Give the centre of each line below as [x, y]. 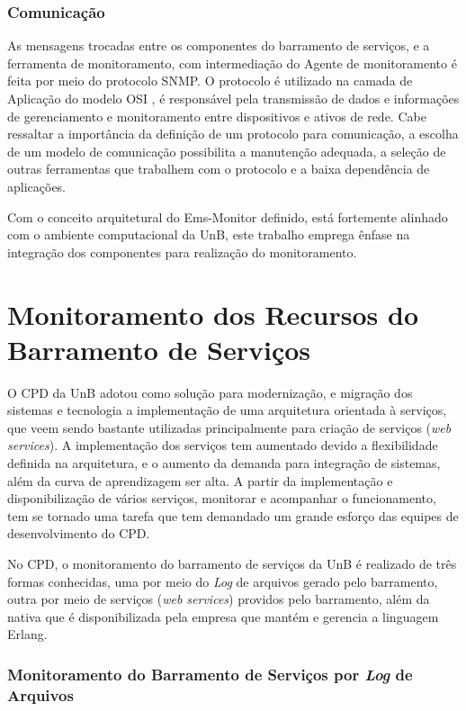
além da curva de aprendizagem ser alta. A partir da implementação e [200, 480]
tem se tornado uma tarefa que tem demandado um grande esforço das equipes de [233, 515]
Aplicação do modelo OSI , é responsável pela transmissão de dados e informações [233, 98]
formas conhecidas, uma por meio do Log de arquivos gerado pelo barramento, [223, 581]
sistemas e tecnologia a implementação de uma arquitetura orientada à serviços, [227, 410]
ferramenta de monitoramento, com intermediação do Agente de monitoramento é [232, 63]
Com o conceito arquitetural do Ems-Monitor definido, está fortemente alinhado [228, 216]
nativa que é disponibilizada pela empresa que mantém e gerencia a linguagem [223, 616]
